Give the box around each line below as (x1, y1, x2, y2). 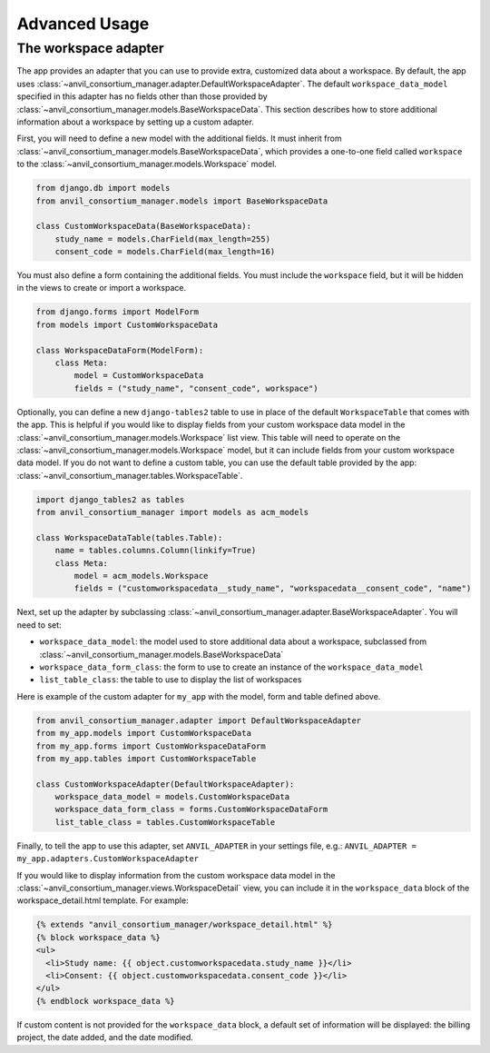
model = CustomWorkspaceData (73, 371, 204, 381)
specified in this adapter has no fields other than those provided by (16, 91, 268, 102)
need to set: (16, 619, 63, 631)
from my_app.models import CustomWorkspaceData (35, 728, 251, 739)
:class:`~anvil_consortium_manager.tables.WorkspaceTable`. (16, 470, 243, 481)
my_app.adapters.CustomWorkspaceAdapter (16, 854, 200, 864)
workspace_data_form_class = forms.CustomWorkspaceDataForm (54, 804, 328, 815)
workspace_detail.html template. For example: (16, 895, 190, 906)
